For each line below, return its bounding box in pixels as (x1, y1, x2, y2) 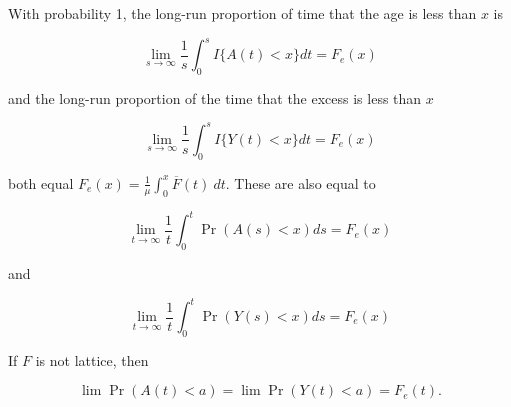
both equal (8, 172, 74, 193)
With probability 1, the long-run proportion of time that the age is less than (8, 3, 477, 23)
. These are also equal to (225, 172, 376, 193)
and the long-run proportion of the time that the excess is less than (8, 87, 422, 108)
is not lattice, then (35, 349, 149, 370)
